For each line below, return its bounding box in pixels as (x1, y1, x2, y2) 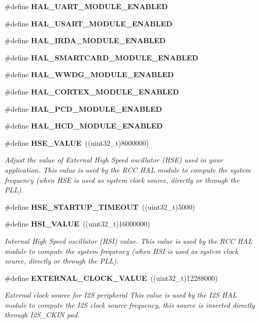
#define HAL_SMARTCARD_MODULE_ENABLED (5, 52, 199, 62)
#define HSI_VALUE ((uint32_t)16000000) (5, 218, 150, 229)
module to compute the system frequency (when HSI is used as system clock (5, 245, 238, 256)
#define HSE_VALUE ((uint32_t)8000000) (5, 137, 149, 148)
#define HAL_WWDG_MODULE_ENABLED (5, 69, 174, 80)
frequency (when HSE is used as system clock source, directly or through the (5, 174, 240, 185)
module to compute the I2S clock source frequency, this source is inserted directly (5, 299, 255, 310)
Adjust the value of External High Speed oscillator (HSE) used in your (5, 154, 223, 165)
